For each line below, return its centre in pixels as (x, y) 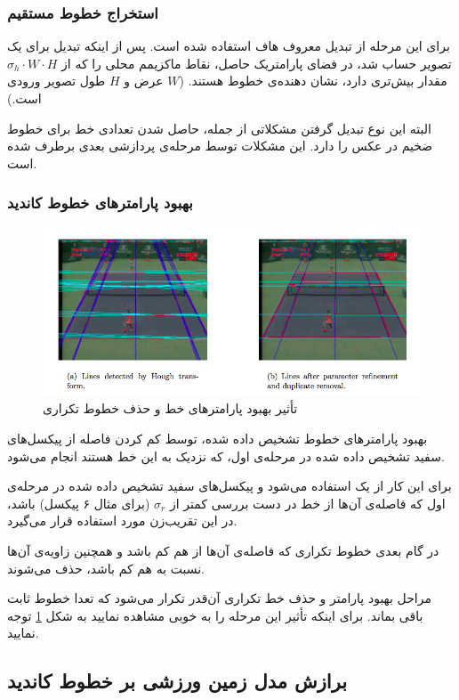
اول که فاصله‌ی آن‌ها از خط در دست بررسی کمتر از (307, 503)
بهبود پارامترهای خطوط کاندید (100, 203)
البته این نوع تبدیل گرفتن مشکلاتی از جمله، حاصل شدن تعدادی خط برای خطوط (219, 128)
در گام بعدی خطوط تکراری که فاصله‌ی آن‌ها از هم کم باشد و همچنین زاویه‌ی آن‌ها (223, 550)
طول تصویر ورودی (56, 81)
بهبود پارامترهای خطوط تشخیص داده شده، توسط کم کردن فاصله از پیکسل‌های (217, 439)
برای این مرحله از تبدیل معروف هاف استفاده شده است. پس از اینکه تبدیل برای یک (229, 46)
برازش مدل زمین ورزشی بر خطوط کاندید (177, 681)
